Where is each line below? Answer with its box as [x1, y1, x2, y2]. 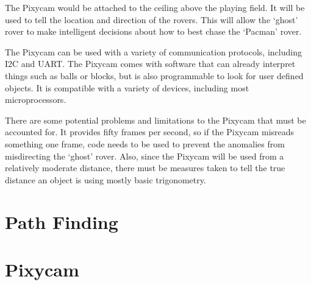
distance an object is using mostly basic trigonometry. [5, 173, 206, 186]
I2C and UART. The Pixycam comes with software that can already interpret [5, 57, 296, 70]
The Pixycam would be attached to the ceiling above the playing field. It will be [5, 1, 305, 13]
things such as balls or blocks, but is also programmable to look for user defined [5, 69, 304, 82]
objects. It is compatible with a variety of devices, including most [5, 81, 249, 94]
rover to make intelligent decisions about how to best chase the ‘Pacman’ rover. [5, 25, 302, 38]
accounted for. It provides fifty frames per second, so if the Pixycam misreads [5, 125, 295, 138]
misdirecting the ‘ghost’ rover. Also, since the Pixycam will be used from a [5, 149, 284, 162]
